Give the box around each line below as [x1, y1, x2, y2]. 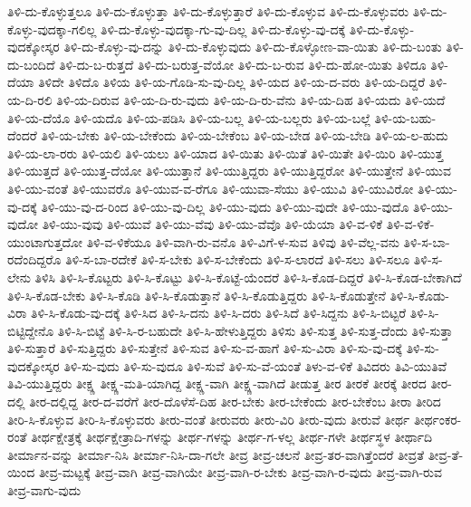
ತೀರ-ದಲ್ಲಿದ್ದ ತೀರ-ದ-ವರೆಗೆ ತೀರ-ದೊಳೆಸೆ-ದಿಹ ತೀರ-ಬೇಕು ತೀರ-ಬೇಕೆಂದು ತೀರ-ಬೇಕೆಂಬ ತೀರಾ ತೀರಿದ [29, 392, 441, 411]
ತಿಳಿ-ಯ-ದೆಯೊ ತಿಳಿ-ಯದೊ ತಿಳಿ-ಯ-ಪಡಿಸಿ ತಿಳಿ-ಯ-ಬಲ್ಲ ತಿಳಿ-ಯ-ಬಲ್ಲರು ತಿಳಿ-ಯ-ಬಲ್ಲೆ [7, 108, 370, 127]
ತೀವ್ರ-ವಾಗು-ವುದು [7, 481, 82, 500]
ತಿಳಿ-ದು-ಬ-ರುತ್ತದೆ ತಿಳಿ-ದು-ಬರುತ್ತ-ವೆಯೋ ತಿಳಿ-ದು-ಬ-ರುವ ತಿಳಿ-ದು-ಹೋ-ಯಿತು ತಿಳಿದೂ [59, 54, 427, 73]
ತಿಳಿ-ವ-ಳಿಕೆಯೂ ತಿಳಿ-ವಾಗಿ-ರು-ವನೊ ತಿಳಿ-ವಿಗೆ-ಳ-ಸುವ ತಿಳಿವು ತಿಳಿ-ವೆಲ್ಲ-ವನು [86, 232, 399, 251]
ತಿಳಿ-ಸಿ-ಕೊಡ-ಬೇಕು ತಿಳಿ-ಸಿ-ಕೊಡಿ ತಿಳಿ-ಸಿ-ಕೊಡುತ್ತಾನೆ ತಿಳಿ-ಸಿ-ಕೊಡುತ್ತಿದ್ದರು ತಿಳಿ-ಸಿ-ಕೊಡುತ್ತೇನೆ [7, 285, 386, 304]
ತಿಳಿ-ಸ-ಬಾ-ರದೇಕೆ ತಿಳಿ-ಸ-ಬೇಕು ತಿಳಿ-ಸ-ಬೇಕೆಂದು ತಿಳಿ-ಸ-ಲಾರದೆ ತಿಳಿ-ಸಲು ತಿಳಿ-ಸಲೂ [65, 250, 410, 269]
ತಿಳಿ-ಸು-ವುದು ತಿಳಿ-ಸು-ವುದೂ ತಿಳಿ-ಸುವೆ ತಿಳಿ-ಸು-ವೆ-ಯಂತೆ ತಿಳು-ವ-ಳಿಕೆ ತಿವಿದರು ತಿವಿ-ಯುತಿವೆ [63, 356, 447, 375]
